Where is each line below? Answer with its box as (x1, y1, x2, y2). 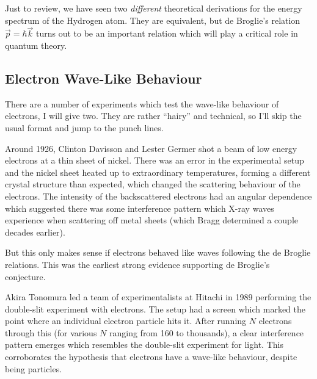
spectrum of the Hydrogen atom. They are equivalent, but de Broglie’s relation (5, 13, 301, 26)
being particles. (5, 362, 62, 375)
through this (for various (5, 326, 97, 339)
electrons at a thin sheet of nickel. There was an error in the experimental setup (5, 154, 304, 167)
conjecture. (5, 270, 46, 283)
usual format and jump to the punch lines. (5, 121, 164, 134)
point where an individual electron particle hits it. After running (5, 314, 247, 327)
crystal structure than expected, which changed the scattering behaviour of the (5, 178, 301, 190)
